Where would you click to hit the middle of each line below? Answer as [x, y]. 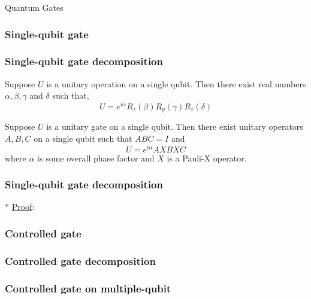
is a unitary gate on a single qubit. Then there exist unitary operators [175, 126]
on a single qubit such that [83, 138]
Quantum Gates [34, 7]
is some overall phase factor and [96, 158]
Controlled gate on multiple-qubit [88, 288]
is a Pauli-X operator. [207, 158]
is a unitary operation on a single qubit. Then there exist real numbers [176, 83]
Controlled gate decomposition [80, 260]
